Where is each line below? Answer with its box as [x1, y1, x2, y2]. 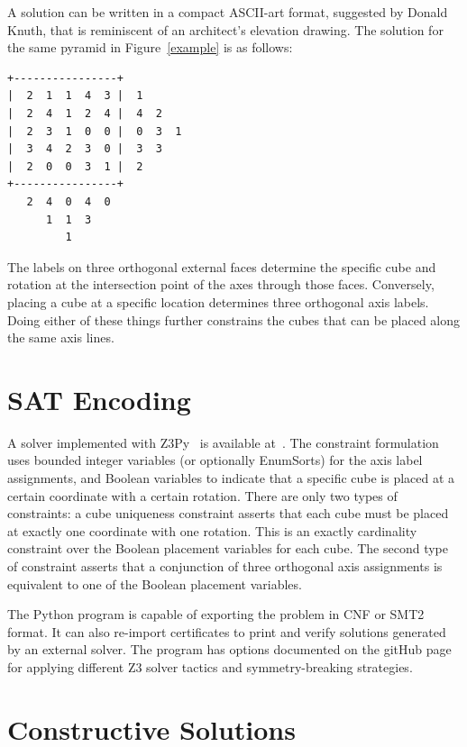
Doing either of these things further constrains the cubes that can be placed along [7, 310, 461, 329]
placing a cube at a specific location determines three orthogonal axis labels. [7, 292, 429, 311]
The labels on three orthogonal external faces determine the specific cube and [7, 257, 436, 276]
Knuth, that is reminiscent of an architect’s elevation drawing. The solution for [7, 20, 444, 39]
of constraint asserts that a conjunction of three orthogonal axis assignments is [7, 556, 443, 575]
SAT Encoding [7, 380, 191, 417]
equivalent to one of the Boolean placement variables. [7, 574, 302, 593]
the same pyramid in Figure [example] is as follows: [7, 38, 293, 57]
